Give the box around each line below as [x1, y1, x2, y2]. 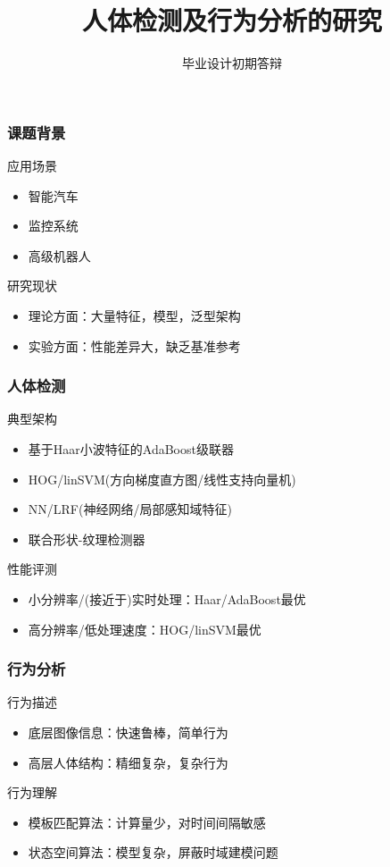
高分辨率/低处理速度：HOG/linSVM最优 [28, 619, 261, 638]
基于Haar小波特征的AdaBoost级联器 [28, 439, 234, 458]
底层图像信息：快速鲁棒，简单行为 [28, 722, 228, 741]
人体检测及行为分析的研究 [81, 2, 382, 38]
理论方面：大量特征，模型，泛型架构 [28, 306, 241, 324]
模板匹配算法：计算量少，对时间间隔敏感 [28, 812, 266, 831]
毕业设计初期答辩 [182, 54, 282, 72]
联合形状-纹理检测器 [28, 529, 145, 548]
